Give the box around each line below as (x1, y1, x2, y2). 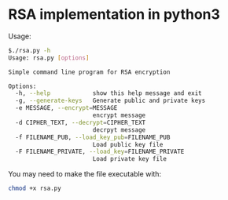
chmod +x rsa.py (8, 184, 61, 193)
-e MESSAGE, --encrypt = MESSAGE (15, 104, 118, 112)
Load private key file (92, 155, 167, 163)
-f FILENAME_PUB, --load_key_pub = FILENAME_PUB (15, 133, 171, 141)
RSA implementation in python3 (8, 5, 220, 24)
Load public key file (92, 140, 164, 148)
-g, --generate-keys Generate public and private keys (15, 96, 206, 105)
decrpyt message (92, 125, 146, 134)
